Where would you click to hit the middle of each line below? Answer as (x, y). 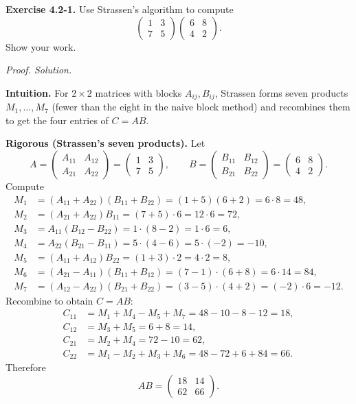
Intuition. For (37, 92)
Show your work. (41, 46)
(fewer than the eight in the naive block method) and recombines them (201, 107)
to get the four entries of (57, 120)
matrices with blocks (138, 92)
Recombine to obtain (49, 300)
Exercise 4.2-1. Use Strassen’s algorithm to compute (120, 9)
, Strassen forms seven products (281, 92)
